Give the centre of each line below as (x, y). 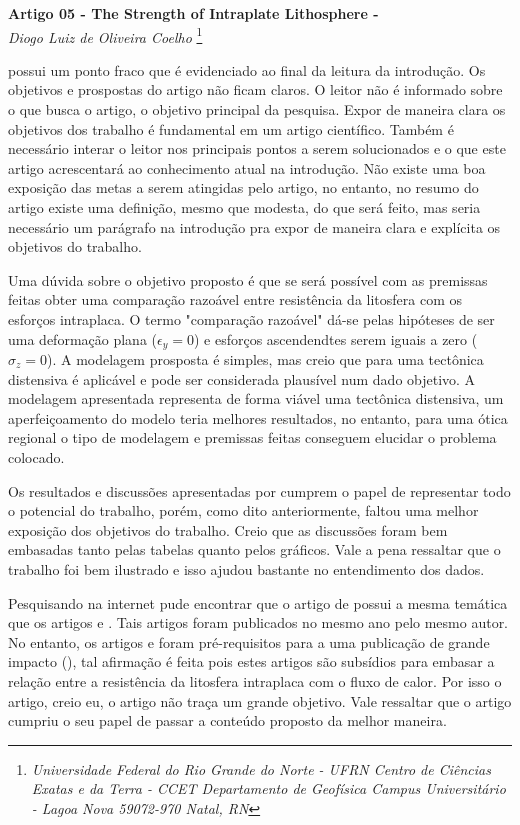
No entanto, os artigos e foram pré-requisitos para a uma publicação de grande (249, 641)
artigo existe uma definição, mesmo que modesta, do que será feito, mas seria (244, 207)
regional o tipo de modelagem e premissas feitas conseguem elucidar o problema (252, 437)
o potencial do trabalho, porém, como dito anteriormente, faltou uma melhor (243, 510)
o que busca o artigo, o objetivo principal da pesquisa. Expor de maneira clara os (257, 109)
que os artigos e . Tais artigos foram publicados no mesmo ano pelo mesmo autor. (258, 622)
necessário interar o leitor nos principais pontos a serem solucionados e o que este (257, 148)
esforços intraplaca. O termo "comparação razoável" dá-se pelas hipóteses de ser (251, 318)
